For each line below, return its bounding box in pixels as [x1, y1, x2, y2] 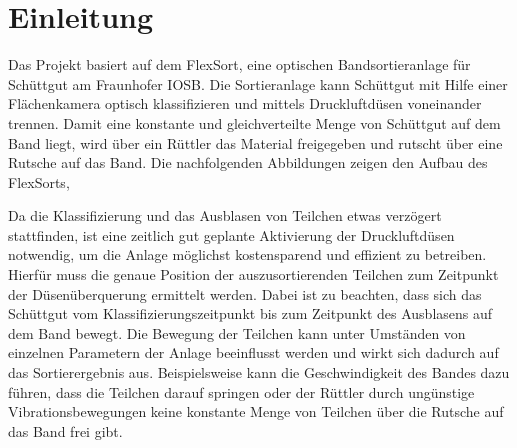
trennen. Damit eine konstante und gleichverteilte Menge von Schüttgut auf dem [8, 112, 501, 133]
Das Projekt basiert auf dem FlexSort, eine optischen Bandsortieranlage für [8, 54, 471, 75]
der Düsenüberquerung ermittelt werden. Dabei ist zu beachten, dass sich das [8, 283, 482, 304]
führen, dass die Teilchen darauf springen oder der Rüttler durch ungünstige [8, 381, 475, 402]
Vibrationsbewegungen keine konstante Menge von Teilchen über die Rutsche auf [8, 401, 504, 422]
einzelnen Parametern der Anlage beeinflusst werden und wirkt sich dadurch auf [8, 342, 499, 363]
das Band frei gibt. [8, 420, 123, 441]
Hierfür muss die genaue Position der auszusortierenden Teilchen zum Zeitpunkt [8, 264, 499, 285]
